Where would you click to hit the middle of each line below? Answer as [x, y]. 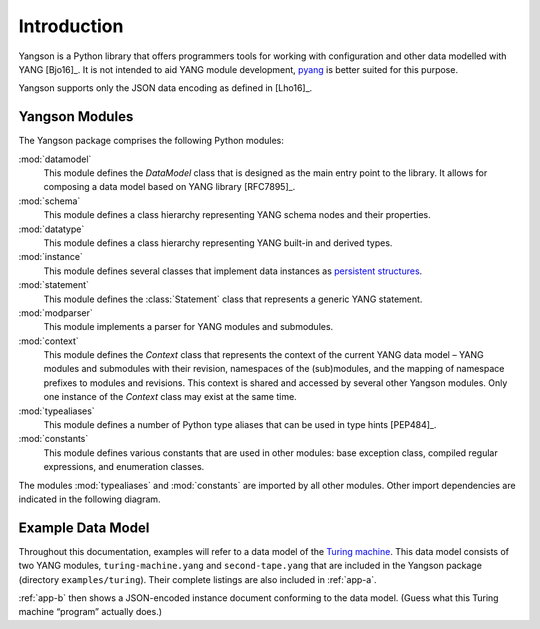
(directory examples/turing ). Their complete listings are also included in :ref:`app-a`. [197, 579]
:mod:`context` [48, 341]
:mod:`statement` [54, 285]
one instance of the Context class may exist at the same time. [170, 397]
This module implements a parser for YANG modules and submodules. [188, 327]
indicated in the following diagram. [89, 499]
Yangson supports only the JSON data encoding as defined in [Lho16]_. [165, 88]
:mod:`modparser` [56, 312]
